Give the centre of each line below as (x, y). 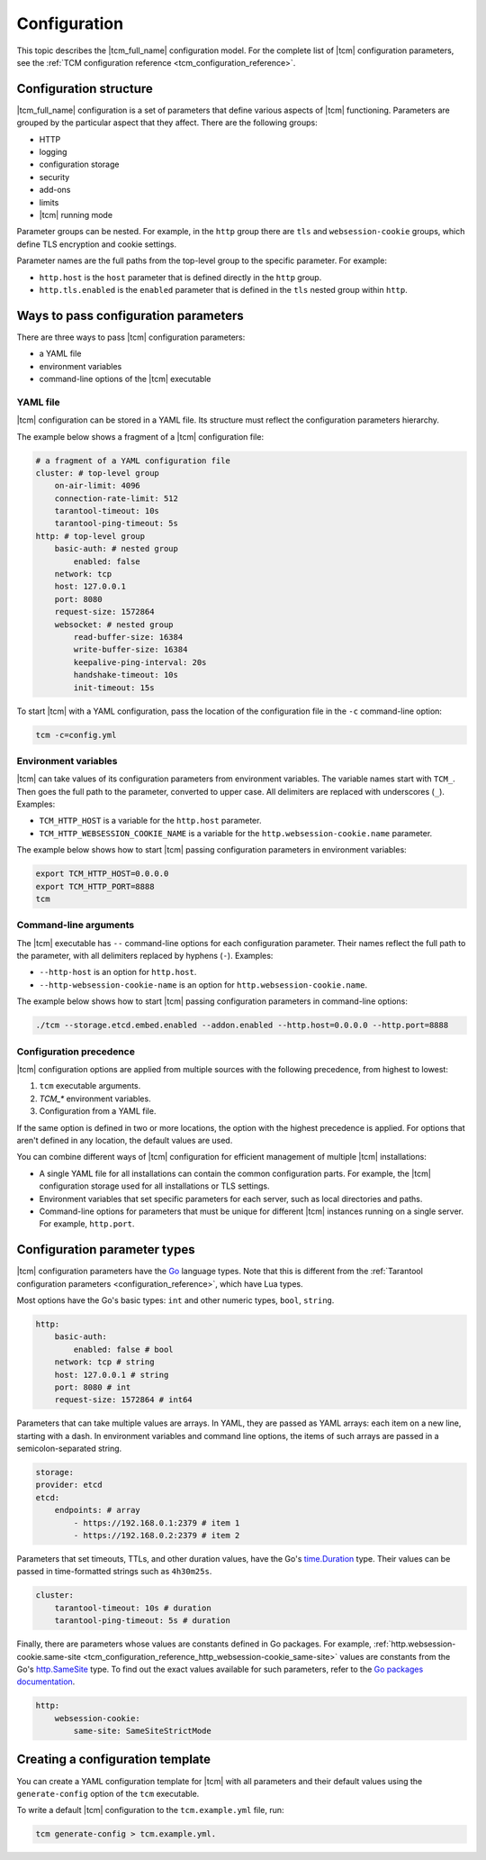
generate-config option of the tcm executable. (108, 1793)
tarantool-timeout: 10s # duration (133, 1608)
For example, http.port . (87, 1224)
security (54, 177)
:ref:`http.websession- (415, 1644)
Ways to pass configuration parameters (130, 315)
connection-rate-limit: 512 (117, 498)
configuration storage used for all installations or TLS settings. (154, 1186)
